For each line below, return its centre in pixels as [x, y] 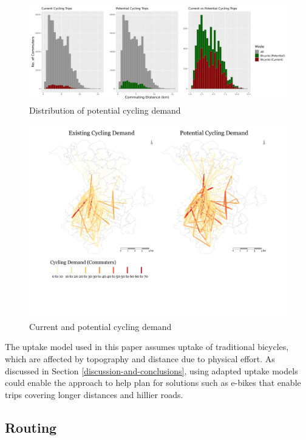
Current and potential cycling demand [100, 326]
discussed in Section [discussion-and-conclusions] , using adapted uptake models [151, 370]
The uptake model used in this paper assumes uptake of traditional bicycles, [147, 347]
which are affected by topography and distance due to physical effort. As [140, 358]
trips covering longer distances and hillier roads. [94, 394]
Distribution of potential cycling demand [105, 110]
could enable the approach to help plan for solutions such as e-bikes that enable [153, 383]
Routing [31, 427]
